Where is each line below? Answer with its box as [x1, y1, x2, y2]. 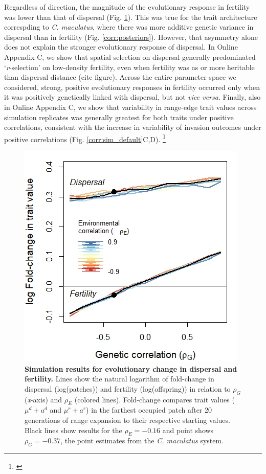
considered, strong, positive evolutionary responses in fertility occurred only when [4, 81, 260, 92]
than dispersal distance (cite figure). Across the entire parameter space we [4, 72, 236, 82]
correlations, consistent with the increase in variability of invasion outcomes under [4, 122, 261, 132]
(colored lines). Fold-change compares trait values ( [74, 394, 235, 404]
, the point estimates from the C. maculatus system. [60, 435, 224, 446]
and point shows [162, 424, 214, 435]
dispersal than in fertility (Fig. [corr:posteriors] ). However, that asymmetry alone [4, 31, 258, 42]
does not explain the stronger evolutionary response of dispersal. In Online [4, 41, 238, 52]
